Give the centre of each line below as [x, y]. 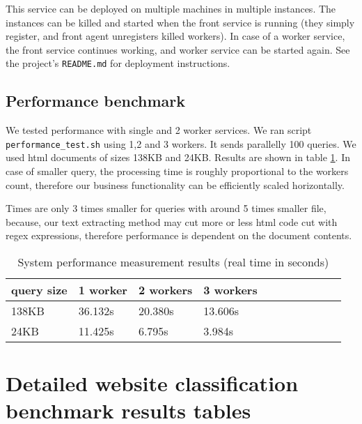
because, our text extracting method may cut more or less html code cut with [172, 221]
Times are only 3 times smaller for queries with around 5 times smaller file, [166, 208]
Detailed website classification [152, 383]
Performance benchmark [95, 101]
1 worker [103, 290]
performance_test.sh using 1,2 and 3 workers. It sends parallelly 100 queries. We [181, 143]
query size [39, 290]
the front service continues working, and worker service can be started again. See [178, 49]
